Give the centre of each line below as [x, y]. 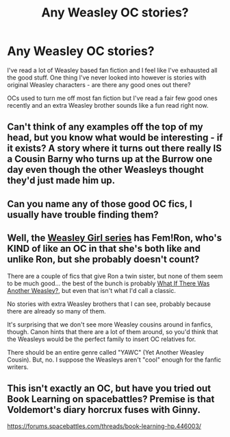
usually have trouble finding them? [83, 214]
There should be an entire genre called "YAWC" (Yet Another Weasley [105, 352]
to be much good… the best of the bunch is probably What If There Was [108, 283]
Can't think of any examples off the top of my [105, 127]
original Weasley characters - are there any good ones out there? [99, 84]
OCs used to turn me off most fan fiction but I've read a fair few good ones [112, 98]
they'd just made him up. [61, 181]
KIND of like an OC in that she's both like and [104, 249]
